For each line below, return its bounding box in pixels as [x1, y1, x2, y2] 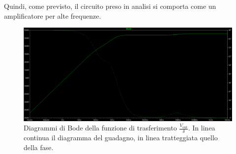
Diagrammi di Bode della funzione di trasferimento [24, 123, 177, 133]
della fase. [24, 142, 54, 152]
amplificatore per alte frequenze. [4, 10, 101, 21]
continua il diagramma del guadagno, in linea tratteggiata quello [24, 132, 218, 143]
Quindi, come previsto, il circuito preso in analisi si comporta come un [4, 1, 216, 11]
